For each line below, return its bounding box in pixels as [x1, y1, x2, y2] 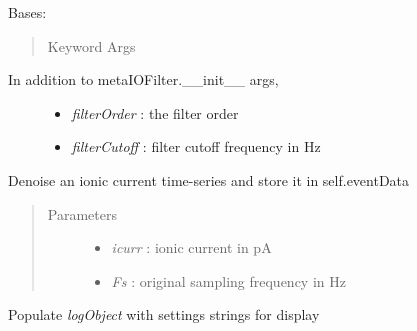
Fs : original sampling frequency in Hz [111, 270, 346, 291]
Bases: [8, 2, 47, 22]
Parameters [47, 203, 117, 224]
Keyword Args [47, 35, 136, 56]
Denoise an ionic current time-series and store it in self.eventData [8, 169, 410, 190]
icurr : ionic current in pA [111, 237, 272, 258]
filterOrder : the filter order [71, 102, 239, 123]
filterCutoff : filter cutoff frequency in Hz [71, 136, 321, 157]
